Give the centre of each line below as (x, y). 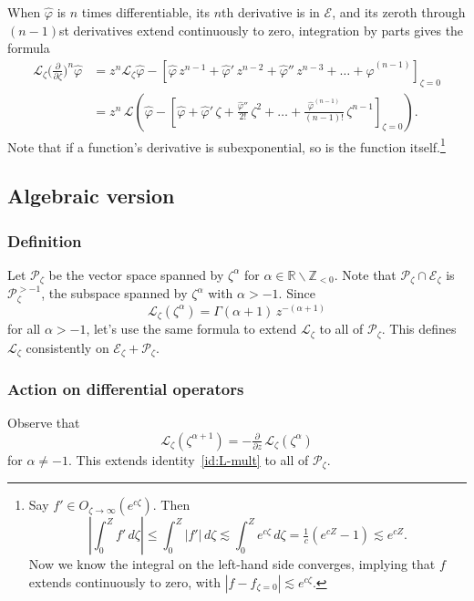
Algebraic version (91, 196)
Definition (45, 240)
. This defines (419, 329)
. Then (171, 505)
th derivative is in (271, 12)
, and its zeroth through (399, 12)
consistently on (67, 347)
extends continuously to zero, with (124, 582)
